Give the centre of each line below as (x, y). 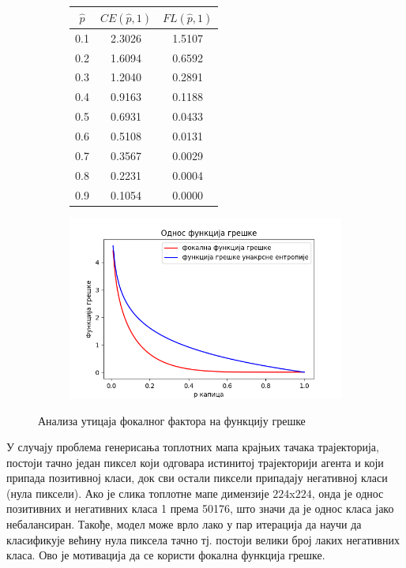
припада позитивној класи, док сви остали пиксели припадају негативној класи (197, 478)
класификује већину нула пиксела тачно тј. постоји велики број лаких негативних (203, 539)
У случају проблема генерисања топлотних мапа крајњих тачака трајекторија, (193, 447)
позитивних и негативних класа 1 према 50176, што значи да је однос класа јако (200, 508)
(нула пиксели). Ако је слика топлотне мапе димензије (138, 493)
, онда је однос (348, 493)
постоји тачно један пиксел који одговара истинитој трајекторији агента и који (195, 462)
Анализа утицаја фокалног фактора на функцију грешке (172, 420)
